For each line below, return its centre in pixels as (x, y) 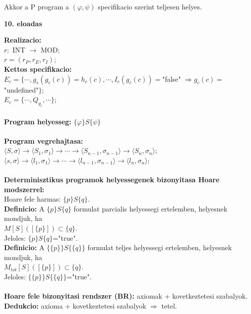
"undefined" (21, 89)
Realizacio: (23, 40)
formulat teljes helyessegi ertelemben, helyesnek (160, 247)
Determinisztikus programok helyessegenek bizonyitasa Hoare (112, 180)
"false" (172, 78)
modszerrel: (24, 189)
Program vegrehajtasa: (44, 140)
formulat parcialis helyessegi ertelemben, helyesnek (151, 208)
